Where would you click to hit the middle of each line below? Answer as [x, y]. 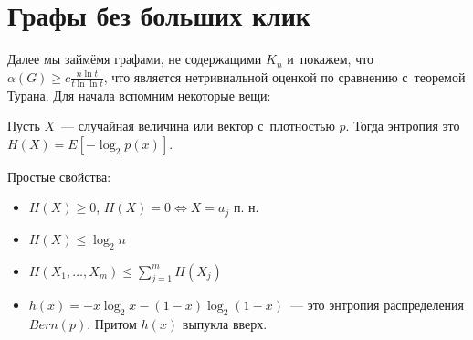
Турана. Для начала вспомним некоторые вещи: [139, 95]
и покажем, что [331, 59]
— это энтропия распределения [377, 305]
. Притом [112, 324]
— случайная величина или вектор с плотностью [198, 126]
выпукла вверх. [225, 324]
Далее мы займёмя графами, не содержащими [135, 59]
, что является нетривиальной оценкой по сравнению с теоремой [284, 76]
